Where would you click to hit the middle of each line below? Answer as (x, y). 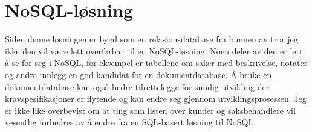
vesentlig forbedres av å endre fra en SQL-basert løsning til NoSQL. (131, 122)
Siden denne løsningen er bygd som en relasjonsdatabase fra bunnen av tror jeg (151, 39)
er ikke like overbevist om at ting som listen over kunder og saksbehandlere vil (150, 110)
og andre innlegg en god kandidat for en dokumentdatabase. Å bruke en (138, 74)
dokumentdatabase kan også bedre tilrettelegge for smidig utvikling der (137, 86)
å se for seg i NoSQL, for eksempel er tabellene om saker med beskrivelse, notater (156, 63)
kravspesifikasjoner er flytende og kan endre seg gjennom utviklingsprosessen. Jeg (156, 98)
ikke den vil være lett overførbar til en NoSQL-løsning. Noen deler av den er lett (154, 51)
